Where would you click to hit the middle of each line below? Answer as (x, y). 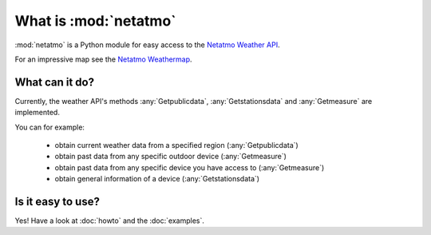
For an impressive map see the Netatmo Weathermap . (103, 59)
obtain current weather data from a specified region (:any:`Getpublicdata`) (176, 145)
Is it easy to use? (57, 201)
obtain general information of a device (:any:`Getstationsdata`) (157, 179)
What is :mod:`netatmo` (95, 21)
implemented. (37, 113)
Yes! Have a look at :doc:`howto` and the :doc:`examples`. (110, 221)
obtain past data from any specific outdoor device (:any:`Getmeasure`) (171, 157)
